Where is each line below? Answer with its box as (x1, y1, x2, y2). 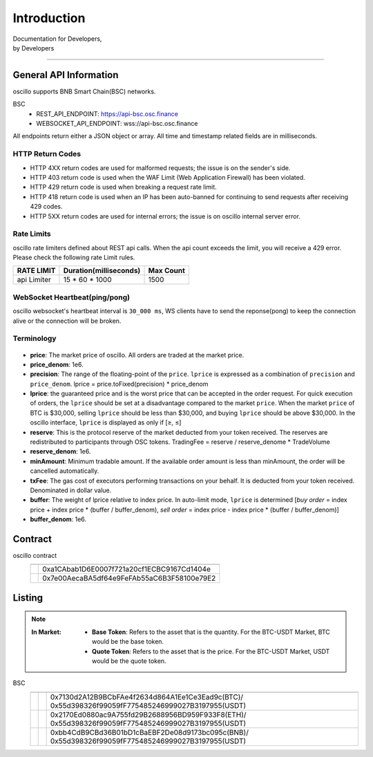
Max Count (148, 266, 186, 276)
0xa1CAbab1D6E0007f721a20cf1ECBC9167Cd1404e (42, 564, 211, 574)
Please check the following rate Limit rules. (12, 253, 135, 262)
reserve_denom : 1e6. (30, 447, 91, 456)
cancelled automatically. (30, 467, 99, 475)
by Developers (12, 44, 55, 52)
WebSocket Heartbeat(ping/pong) (12, 292, 131, 302)
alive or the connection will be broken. (12, 317, 122, 325)
